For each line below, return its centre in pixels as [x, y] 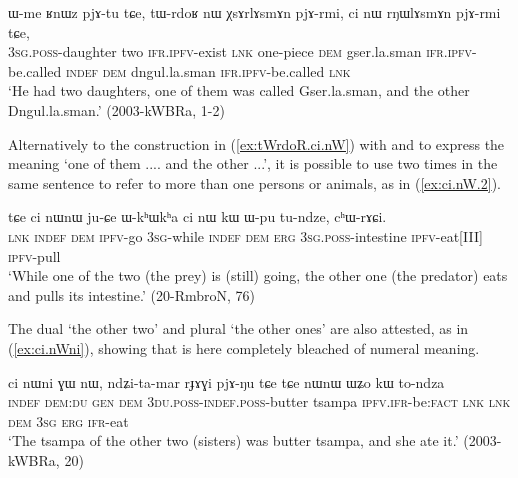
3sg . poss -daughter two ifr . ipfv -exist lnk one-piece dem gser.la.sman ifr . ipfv [240, 51]
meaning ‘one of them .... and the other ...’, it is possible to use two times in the [253, 163]
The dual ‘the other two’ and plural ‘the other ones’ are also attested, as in [238, 328]
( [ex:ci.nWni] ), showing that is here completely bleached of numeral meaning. [244, 347]
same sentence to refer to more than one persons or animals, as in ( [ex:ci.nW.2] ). [254, 182]
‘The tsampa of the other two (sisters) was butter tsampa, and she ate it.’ [233, 440]
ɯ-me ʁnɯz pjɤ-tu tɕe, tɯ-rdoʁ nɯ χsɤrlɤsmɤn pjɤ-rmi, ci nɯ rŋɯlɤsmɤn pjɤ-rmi [254, 12]
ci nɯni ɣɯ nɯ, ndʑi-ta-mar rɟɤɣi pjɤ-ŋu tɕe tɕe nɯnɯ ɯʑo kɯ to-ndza [226, 381]
